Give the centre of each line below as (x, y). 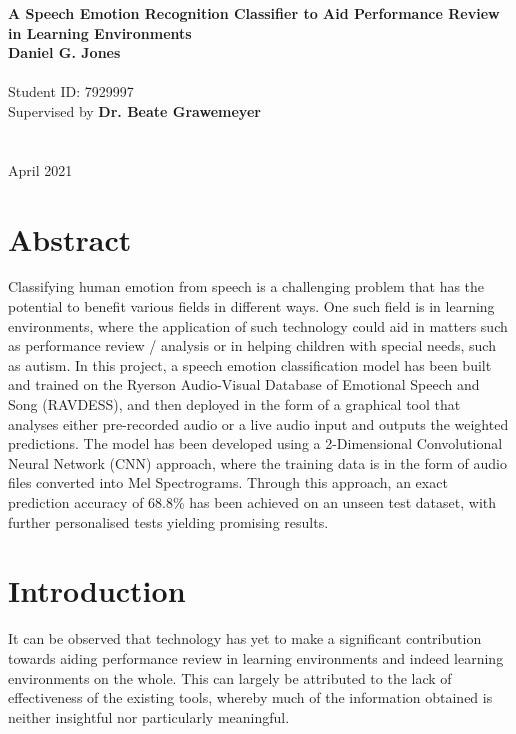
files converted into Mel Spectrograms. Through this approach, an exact (228, 482)
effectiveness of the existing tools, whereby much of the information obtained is (250, 697)
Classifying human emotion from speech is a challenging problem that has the (246, 286)
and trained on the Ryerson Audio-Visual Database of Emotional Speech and (244, 384)
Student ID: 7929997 (71, 91)
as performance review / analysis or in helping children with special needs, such (252, 345)
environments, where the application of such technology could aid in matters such (258, 325)
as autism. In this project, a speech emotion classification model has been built (250, 364)
